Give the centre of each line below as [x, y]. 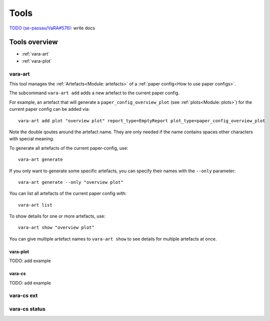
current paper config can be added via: [49, 109]
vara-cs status [27, 309]
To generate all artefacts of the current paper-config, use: [69, 148]
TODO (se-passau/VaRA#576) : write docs [52, 28]
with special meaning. [32, 139]
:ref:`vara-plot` [37, 61]
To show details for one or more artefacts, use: [57, 216]
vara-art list [35, 205]
